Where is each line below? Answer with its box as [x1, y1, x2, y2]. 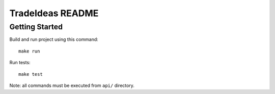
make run [18, 48, 40, 54]
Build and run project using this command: [9, 36, 99, 42]
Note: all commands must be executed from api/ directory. [9, 82, 135, 88]
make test [18, 71, 43, 77]
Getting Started [9, 22, 63, 31]
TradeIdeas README [9, 8, 99, 19]
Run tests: [9, 60, 31, 66]
